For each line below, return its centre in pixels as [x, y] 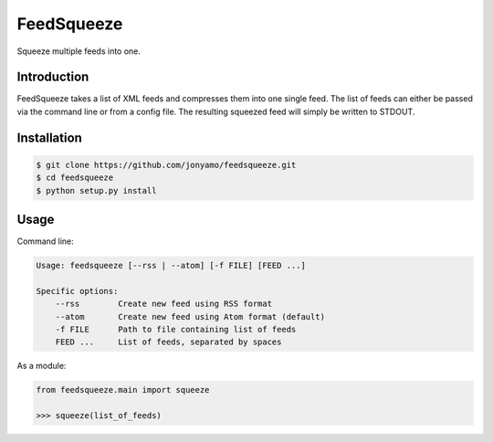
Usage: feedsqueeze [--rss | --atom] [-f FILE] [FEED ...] [171, 266]
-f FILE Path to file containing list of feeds [176, 330]
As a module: [42, 366]
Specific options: [77, 291]
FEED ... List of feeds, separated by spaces [168, 342]
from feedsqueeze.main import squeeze [123, 390]
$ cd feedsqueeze [75, 178]
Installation [49, 137]
